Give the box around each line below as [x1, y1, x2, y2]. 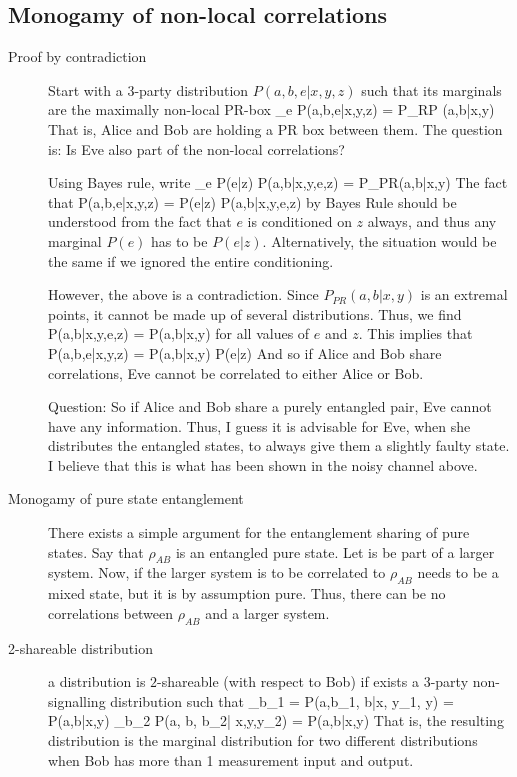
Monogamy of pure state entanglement [8, 488, 244, 509]
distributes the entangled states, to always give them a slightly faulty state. [48, 435, 510, 456]
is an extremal [420, 284, 508, 305]
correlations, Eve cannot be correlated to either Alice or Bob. [48, 362, 424, 383]
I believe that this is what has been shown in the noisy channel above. [48, 454, 478, 475]
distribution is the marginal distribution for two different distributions [48, 730, 478, 751]
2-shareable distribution [8, 637, 153, 658]
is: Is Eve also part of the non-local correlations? [48, 138, 345, 159]
